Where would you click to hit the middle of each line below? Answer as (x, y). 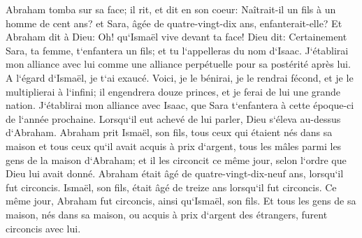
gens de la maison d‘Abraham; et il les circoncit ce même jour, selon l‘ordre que (176, 159)
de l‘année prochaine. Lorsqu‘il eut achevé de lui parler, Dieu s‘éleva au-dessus (173, 118)
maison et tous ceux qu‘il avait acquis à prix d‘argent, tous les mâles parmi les (174, 146)
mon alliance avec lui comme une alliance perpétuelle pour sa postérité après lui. (178, 64)
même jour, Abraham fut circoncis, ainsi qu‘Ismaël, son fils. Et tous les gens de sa (181, 201)
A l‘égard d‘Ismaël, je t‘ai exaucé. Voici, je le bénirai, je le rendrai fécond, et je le (180, 77)
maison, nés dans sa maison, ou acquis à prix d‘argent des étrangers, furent (167, 214)
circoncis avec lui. (43, 228)
